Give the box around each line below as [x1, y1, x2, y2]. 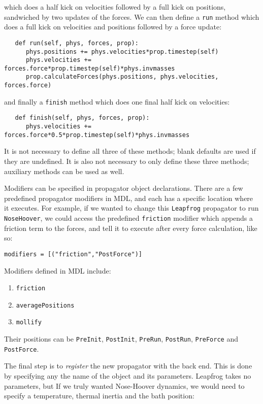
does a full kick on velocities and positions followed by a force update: [4, 21, 222, 32]
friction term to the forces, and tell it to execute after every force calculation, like [4, 222, 257, 233]
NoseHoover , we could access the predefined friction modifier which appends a [4, 213, 253, 223]
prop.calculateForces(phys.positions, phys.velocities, [25, 73, 219, 81]
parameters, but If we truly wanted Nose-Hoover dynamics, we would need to [4, 380, 245, 391]
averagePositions [16, 301, 75, 309]
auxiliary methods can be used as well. [4, 165, 124, 176]
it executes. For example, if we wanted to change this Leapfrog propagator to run [4, 203, 259, 213]
